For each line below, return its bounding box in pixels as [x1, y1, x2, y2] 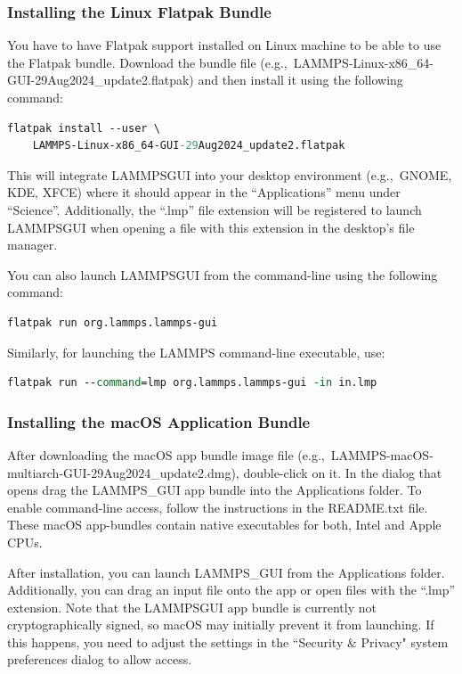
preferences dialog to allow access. [7, 650, 192, 669]
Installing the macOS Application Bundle [7, 410, 311, 432]
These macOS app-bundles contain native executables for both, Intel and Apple [7, 515, 442, 534]
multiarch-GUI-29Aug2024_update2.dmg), [7, 463, 239, 481]
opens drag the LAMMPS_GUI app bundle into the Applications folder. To [7, 481, 422, 499]
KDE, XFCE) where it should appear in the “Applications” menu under [7, 183, 401, 201]
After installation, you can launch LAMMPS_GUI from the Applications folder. [7, 563, 445, 581]
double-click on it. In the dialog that [243, 463, 442, 481]
